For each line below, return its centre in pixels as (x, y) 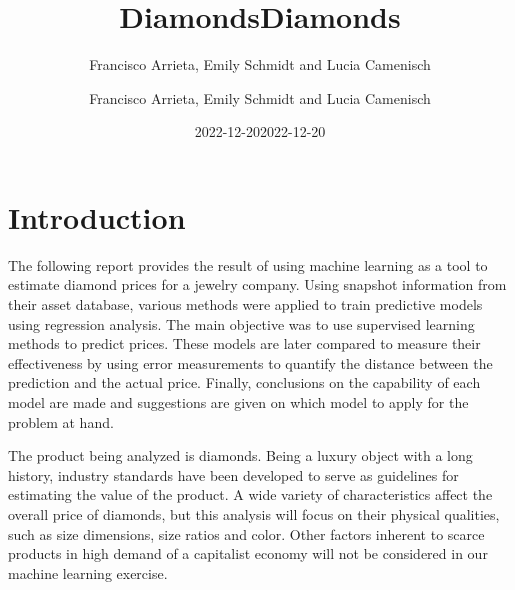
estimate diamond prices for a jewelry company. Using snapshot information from (257, 284)
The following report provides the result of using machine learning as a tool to (248, 264)
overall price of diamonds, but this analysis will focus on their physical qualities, (254, 513)
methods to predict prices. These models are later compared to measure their (244, 343)
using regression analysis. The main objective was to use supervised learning (241, 323)
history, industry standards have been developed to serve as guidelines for (233, 474)
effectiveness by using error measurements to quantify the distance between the (250, 362)
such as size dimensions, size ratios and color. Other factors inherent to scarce (246, 533)
